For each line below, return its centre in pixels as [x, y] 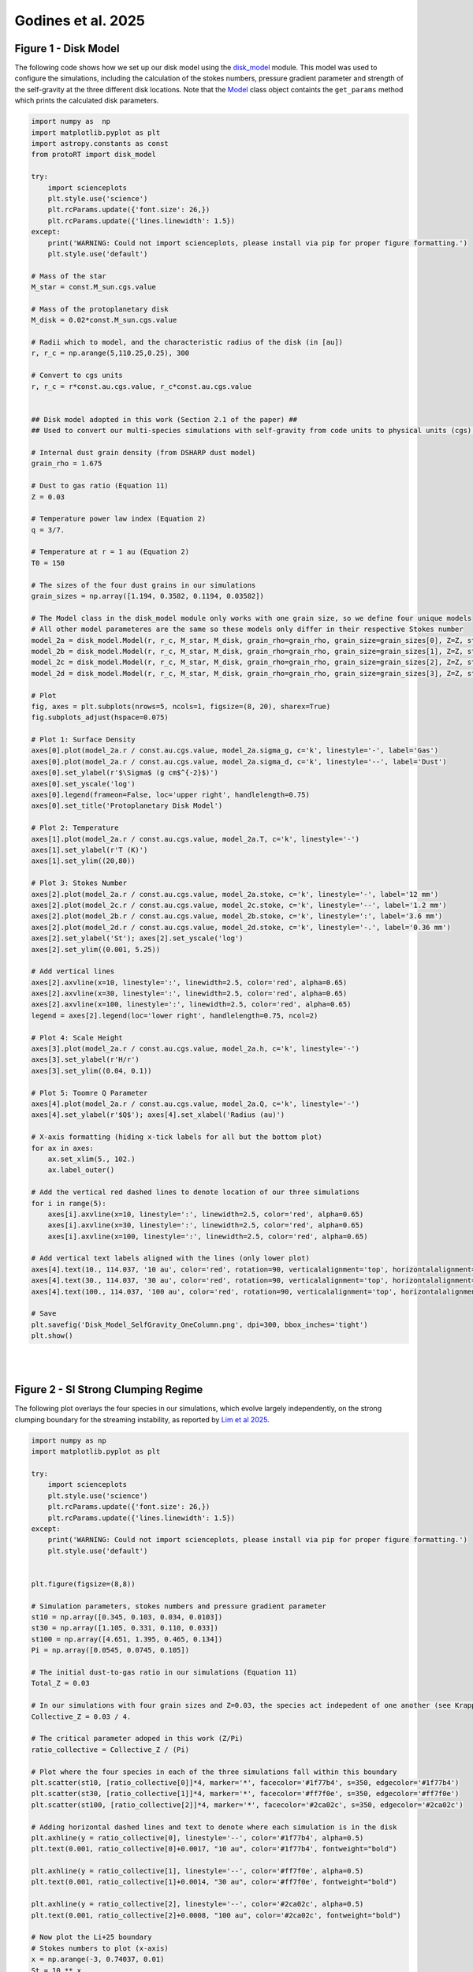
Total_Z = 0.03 [60, 1683]
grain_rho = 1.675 [67, 464]
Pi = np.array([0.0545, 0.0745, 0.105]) [110, 1650]
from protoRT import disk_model [94, 155]
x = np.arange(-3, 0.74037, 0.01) [98, 1959]
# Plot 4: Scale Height [77, 1038]
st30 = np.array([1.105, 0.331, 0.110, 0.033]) [125, 1628]
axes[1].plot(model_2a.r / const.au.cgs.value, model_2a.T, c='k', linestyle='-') [196, 839]
